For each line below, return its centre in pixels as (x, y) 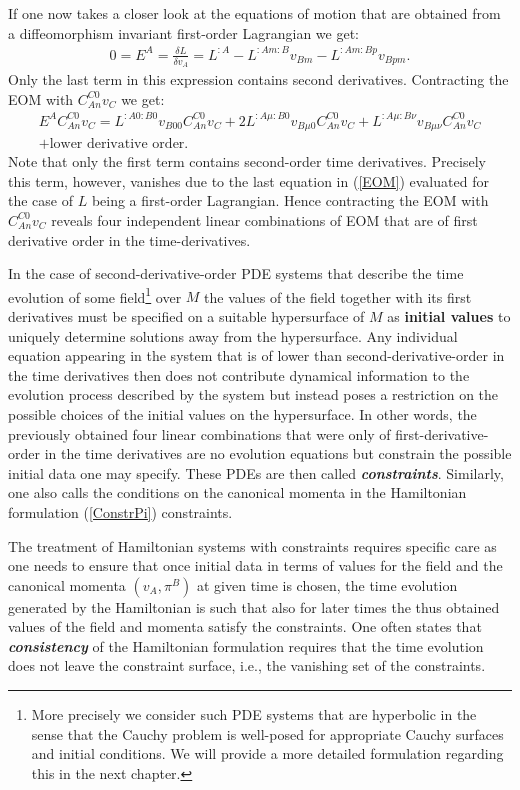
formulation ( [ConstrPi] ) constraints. (120, 511)
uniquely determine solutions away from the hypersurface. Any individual (233, 335)
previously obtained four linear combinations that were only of (199, 433)
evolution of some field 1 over (95, 295)
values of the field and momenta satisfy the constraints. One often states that (245, 626)
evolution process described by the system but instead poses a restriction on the (253, 394)
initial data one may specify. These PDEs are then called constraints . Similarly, (256, 472)
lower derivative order (117, 144)
